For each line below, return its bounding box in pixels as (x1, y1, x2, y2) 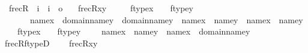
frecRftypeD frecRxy (4, 36, 98, 49)
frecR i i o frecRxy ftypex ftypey (8, 2, 193, 14)
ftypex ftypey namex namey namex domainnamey (17, 25, 250, 38)
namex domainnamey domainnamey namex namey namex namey (29, 13, 303, 26)
